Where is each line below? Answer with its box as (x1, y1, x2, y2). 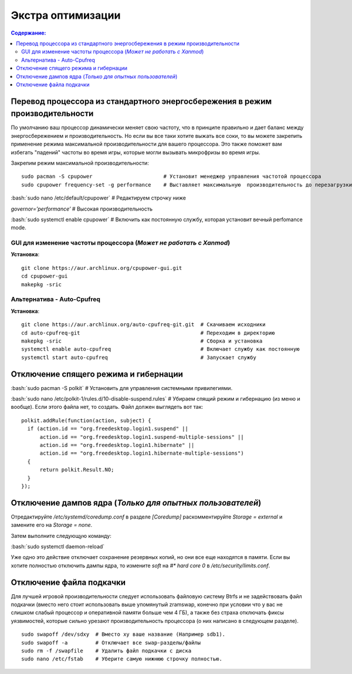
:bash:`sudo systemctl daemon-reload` (11, 543, 105, 550)
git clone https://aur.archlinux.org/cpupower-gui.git (21, 265, 182, 271)
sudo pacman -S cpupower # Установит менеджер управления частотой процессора (21, 173, 321, 180)
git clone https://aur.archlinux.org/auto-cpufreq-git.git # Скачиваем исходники (21, 321, 266, 328)
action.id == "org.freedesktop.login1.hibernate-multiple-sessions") (39, 450, 244, 457)
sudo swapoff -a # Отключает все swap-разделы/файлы (21, 639, 201, 646)
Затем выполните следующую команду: (11, 532, 111, 539)
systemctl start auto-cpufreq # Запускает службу (21, 354, 256, 361)
